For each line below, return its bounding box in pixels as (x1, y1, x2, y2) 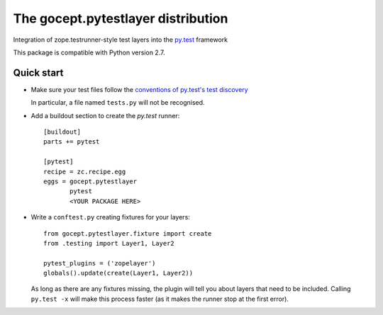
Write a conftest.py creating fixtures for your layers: (30, 213, 191, 222)
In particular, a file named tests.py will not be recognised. (30, 98, 205, 107)
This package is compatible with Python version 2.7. (13, 48, 165, 57)
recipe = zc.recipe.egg (43, 167, 126, 176)
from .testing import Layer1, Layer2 (43, 239, 175, 247)
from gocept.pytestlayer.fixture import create (43, 229, 212, 237)
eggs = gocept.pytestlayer (43, 177, 138, 185)
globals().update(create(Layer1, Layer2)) (43, 269, 194, 277)
